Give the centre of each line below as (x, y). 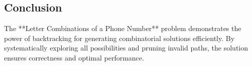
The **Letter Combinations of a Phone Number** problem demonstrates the (123, 28)
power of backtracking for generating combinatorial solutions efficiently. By (119, 38)
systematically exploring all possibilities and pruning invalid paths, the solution (126, 48)
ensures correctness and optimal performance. (74, 57)
